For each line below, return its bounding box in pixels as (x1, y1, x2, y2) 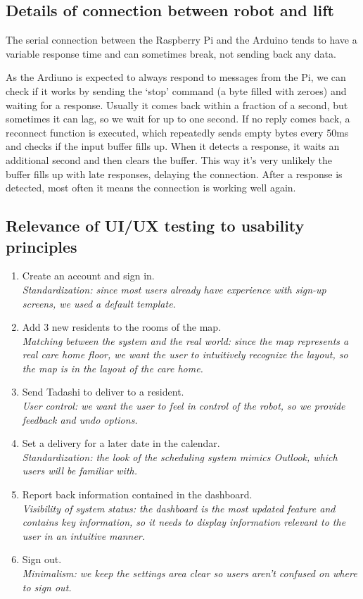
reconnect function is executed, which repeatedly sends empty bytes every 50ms (6, 125, 349, 139)
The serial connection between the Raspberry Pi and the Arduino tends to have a (6, 32, 357, 47)
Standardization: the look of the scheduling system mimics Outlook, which (22, 449, 338, 464)
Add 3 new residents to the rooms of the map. (22, 320, 222, 334)
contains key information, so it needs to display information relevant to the (22, 515, 346, 529)
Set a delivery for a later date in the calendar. (22, 436, 220, 450)
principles (6, 235, 77, 257)
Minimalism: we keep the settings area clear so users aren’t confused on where (22, 566, 357, 581)
